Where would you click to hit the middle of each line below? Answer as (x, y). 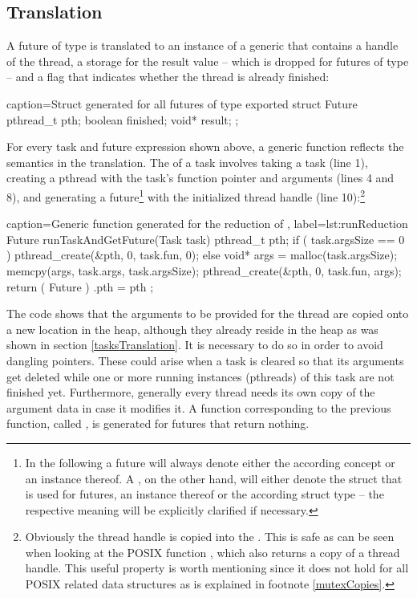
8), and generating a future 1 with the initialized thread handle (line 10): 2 (186, 195)
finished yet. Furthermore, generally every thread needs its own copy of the (191, 392)
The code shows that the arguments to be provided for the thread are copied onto (208, 313)
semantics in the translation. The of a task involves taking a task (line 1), (187, 162)
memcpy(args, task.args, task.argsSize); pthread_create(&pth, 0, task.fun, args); (204, 270)
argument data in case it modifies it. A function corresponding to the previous (199, 407)
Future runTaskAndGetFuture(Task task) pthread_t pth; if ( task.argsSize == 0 (206, 239)
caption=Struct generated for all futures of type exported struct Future (182, 103)
